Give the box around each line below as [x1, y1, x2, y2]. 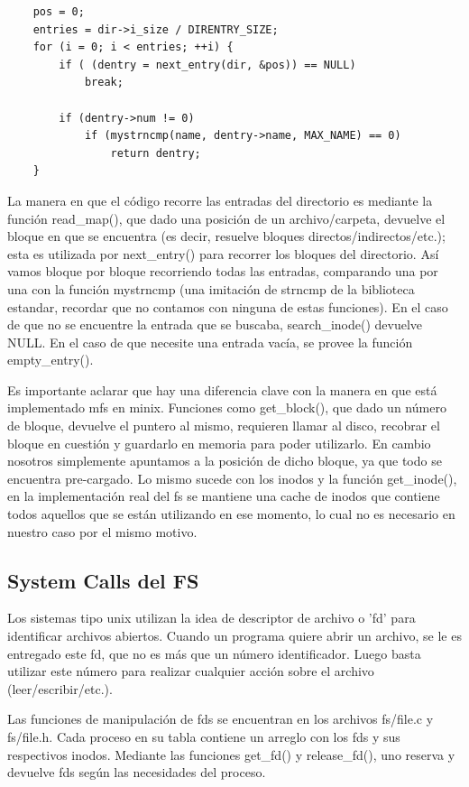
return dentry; [110, 146, 201, 160]
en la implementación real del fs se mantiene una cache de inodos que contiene [7, 486, 440, 505]
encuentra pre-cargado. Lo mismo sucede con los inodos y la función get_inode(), [7, 468, 457, 487]
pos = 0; [32, 5, 85, 18]
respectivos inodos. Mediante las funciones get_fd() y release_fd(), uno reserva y [7, 745, 455, 764]
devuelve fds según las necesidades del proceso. [7, 763, 266, 782]
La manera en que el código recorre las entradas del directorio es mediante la [7, 190, 433, 209]
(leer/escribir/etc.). [7, 679, 113, 698]
